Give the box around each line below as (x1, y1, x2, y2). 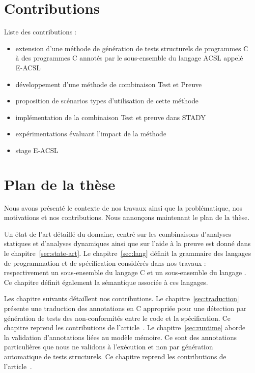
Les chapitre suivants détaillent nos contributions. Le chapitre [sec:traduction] (4, 293, 239, 304)
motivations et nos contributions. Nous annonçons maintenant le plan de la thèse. (4, 212, 250, 222)
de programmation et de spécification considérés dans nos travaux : (4, 257, 206, 268)
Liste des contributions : (4, 27, 77, 37)
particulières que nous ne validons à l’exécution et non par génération (4, 342, 213, 352)
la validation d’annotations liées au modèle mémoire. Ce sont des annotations (4, 332, 237, 342)
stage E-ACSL (15, 145, 58, 155)
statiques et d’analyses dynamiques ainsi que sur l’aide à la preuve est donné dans (4, 238, 251, 249)
